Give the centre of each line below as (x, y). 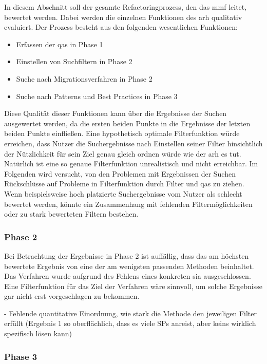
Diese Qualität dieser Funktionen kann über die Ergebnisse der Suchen (116, 113)
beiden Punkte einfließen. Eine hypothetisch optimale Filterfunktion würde (122, 133)
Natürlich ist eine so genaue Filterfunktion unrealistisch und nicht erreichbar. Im (131, 164)
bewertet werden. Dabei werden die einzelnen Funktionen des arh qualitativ (123, 17)
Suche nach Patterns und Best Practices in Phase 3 (97, 96)
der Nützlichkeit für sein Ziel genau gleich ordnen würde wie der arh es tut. (123, 153)
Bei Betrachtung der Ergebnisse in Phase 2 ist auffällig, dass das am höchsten (127, 255)
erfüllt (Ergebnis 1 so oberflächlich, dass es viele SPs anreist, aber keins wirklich (130, 323)
